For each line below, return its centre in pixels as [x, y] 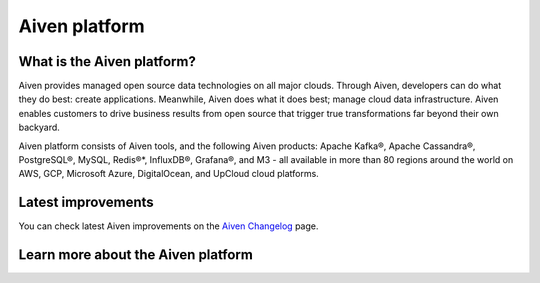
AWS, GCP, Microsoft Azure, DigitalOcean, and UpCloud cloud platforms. [168, 174]
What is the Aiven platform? [107, 61]
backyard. [39, 127]
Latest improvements [86, 202]
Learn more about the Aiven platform [136, 255]
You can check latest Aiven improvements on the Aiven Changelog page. [168, 226]
